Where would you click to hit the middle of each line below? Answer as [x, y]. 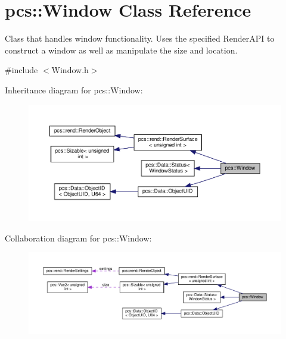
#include [21, 70]
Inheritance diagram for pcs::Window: [74, 90]
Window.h [70, 70]
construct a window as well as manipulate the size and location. [121, 50]
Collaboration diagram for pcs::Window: [78, 238]
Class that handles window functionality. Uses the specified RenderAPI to [140, 38]
